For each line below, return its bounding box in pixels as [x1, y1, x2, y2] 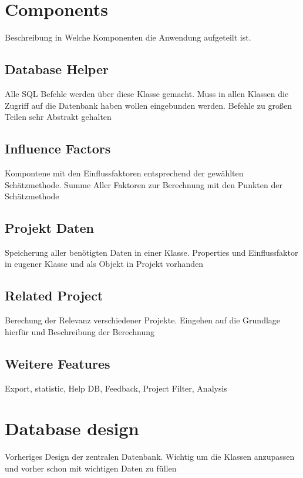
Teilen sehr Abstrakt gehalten [5, 111, 112, 123]
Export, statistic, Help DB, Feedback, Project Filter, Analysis [5, 382, 227, 394]
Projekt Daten [5, 219, 94, 237]
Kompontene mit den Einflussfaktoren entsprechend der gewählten [5, 166, 244, 179]
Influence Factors [5, 139, 111, 158]
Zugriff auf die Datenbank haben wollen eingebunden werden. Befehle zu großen [5, 99, 292, 111]
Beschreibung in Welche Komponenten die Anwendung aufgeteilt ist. [5, 31, 251, 44]
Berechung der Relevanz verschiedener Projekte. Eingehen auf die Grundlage [5, 314, 281, 326]
